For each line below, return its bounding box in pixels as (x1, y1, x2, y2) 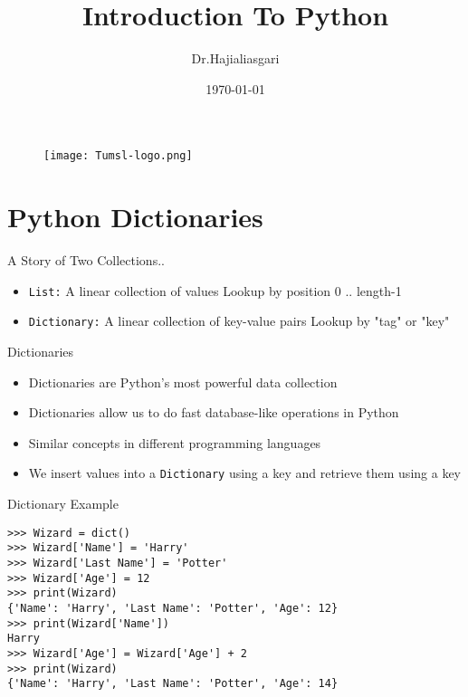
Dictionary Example (7, 494, 119, 513)
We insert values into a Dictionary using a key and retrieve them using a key (28, 463, 461, 482)
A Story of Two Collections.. (7, 251, 165, 270)
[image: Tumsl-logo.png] (43, 149, 193, 163)
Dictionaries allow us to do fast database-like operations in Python (28, 403, 399, 422)
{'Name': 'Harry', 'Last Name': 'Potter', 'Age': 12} (7, 601, 339, 615)
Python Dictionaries (7, 198, 263, 235)
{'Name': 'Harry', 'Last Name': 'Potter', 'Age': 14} (7, 677, 339, 691)
